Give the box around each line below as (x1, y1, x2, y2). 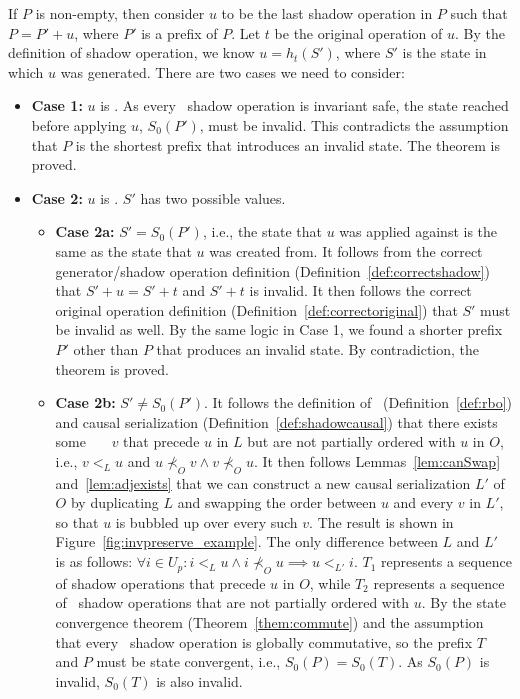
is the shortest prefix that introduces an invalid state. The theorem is (75, 134, 500, 155)
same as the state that (55, 240, 192, 261)
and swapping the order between (177, 492, 377, 513)
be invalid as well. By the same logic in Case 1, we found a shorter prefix (55, 319, 503, 340)
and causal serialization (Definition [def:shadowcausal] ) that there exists (55, 411, 498, 432)
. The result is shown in (309, 511, 454, 532)
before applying (31, 114, 127, 135)
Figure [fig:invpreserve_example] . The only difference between (55, 531, 438, 552)
